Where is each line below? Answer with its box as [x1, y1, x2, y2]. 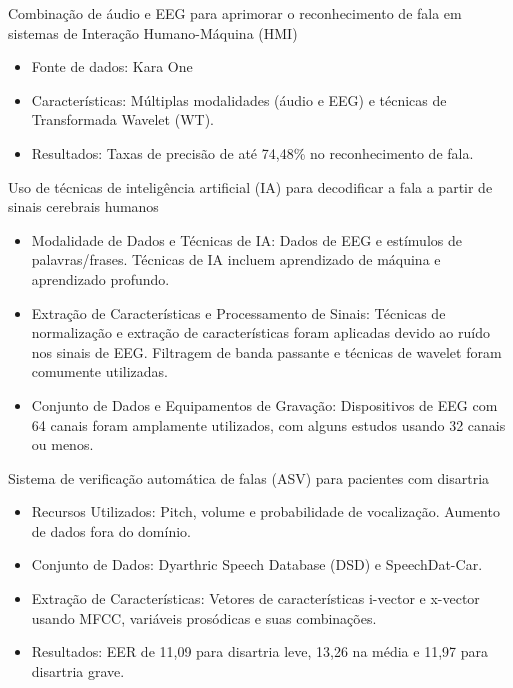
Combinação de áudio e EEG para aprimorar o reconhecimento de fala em [8, 3, 462, 23]
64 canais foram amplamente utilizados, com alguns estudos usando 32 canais [31, 414, 506, 435]
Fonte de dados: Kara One [31, 56, 193, 77]
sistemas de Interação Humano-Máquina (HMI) [8, 22, 298, 43]
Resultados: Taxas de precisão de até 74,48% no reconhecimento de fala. [31, 142, 474, 163]
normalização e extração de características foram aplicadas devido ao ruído [31, 322, 490, 343]
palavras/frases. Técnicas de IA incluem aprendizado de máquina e [31, 249, 441, 270]
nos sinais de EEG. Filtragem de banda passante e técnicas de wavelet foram [31, 341, 502, 362]
